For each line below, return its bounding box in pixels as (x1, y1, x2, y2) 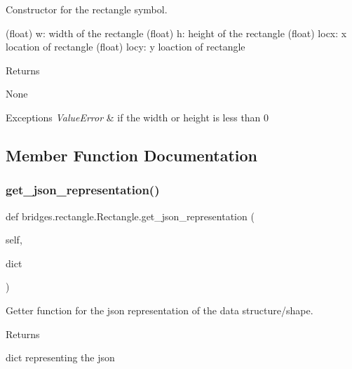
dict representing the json (6, 350, 115, 365)
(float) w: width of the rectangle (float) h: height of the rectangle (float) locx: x (6, 25, 347, 40)
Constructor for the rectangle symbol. (6, 2, 168, 16)
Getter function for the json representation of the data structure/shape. (6, 302, 313, 317)
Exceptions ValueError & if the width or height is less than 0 (6, 109, 269, 124)
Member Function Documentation (6, 144, 258, 166)
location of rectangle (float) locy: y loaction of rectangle (6, 39, 245, 54)
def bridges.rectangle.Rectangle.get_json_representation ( (6, 208, 255, 223)
